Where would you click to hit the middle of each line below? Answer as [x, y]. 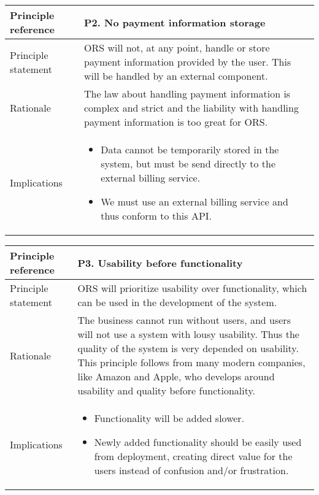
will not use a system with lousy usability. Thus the [188, 334]
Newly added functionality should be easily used [198, 442]
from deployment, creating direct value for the [193, 456]
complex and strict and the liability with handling [191, 108]
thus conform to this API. [156, 216]
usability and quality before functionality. [167, 390]
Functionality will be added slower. [169, 418]
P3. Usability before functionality [160, 263]
